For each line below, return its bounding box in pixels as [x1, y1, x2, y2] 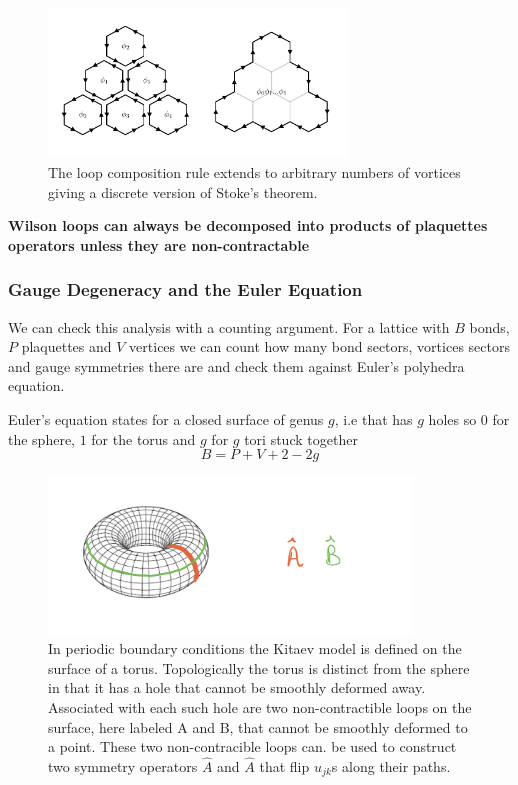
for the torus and [91, 428, 196, 449]
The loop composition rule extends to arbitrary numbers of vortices [48, 161, 461, 182]
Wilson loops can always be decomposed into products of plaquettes [8, 215, 488, 236]
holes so [428, 408, 477, 429]
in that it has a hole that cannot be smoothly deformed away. [48, 677, 426, 698]
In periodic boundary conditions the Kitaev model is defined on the [48, 638, 462, 659]
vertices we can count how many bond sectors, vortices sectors [129, 336, 510, 357]
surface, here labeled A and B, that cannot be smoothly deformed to [48, 716, 468, 737]
